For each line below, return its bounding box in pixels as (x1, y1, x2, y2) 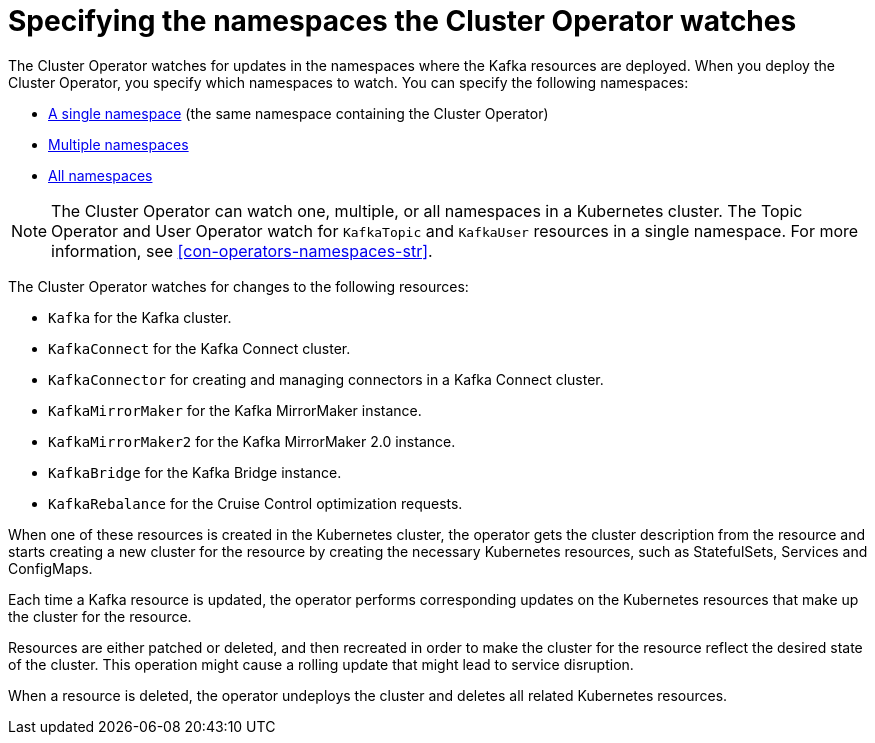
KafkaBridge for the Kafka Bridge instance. (48, 463, 342, 481)
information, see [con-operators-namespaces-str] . (51, 240, 433, 261)
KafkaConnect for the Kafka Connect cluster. (48, 339, 351, 357)
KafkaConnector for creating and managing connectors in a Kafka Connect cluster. (48, 370, 604, 388)
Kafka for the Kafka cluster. (48, 308, 232, 326)
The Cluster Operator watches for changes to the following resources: (8, 277, 469, 295)
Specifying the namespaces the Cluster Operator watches (8, 4, 797, 38)
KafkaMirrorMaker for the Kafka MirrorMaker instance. (48, 401, 422, 419)
